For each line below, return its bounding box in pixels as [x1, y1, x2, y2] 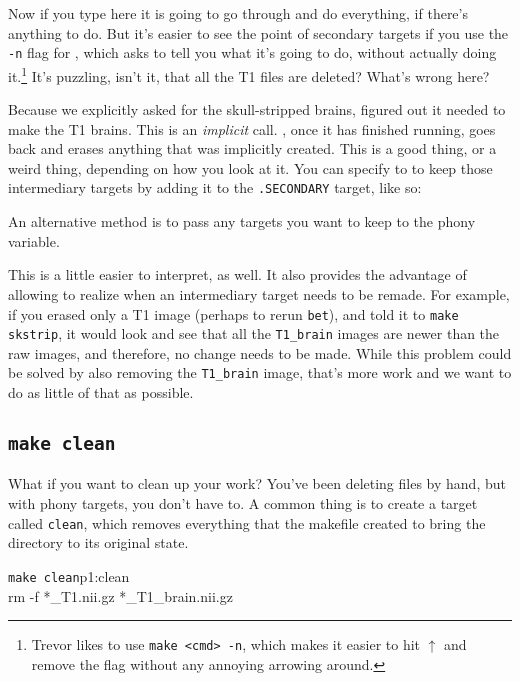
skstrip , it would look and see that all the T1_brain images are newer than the [8, 323, 500, 344]
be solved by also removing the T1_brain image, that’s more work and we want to [8, 362, 512, 383]
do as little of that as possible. [8, 382, 194, 403]
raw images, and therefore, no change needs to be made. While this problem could [8, 342, 512, 363]
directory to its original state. [8, 532, 189, 553]
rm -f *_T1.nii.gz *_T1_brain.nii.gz [8, 585, 233, 606]
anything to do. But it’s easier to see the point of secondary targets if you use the [8, 22, 509, 43]
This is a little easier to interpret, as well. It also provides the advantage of [8, 264, 467, 285]
